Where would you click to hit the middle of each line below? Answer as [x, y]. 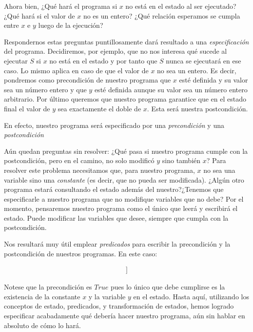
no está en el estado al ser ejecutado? [181, 6]
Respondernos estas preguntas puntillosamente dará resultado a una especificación [126, 41]
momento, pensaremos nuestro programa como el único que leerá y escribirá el [121, 208]
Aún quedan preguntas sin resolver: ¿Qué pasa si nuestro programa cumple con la [126, 151]
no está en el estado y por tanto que [103, 60]
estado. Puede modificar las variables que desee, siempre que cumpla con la [116, 218]
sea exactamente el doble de [99, 108]
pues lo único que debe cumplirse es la [168, 287]
